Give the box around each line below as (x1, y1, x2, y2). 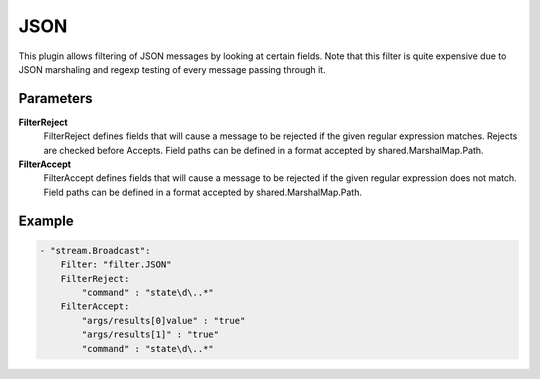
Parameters (18, 90, 93, 107)
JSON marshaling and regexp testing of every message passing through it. (18, 63, 326, 75)
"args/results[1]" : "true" (81, 329, 220, 340)
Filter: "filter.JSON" (60, 259, 172, 270)
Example (18, 212, 74, 229)
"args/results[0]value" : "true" (81, 315, 246, 326)
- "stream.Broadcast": (39, 245, 151, 256)
